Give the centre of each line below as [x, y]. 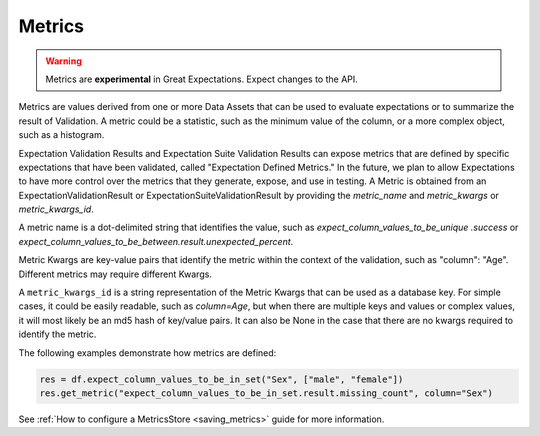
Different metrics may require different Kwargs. [115, 274]
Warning [63, 61]
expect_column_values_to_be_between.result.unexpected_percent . [156, 241]
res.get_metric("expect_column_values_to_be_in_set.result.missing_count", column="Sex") [266, 393]
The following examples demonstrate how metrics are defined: [147, 352]
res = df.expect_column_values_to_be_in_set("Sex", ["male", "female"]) [221, 379]
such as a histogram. [61, 135]
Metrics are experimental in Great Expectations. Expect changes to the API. [202, 79]
